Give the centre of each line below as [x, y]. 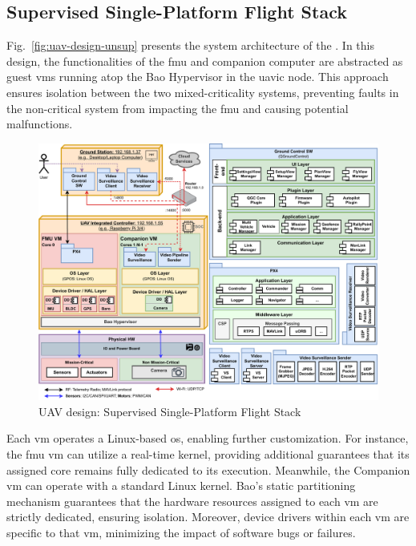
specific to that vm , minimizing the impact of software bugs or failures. [181, 532]
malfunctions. [40, 124]
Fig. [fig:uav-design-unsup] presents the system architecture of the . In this [190, 45]
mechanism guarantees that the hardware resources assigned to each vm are [192, 501]
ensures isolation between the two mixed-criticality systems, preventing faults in [203, 92]
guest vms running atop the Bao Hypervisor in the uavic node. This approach [198, 77]
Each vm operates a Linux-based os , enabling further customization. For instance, [208, 438]
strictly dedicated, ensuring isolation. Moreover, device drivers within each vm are [208, 517]
